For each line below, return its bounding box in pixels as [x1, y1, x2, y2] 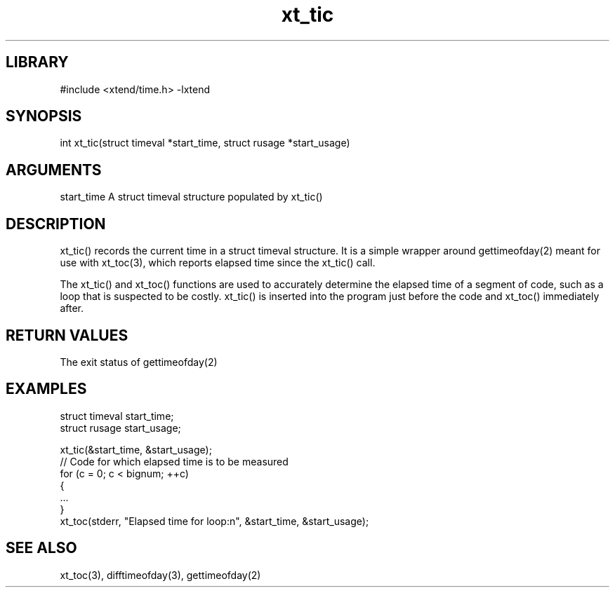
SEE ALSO [6, 539, 77, 557]
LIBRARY [6, 53, 69, 71]
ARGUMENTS [6, 161, 102, 179]
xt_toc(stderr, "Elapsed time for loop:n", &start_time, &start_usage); [60, 514, 369, 527]
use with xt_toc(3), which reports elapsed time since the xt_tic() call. [60, 257, 376, 269]
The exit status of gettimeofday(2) [60, 355, 218, 368]
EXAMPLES [6, 380, 87, 398]
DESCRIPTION [6, 214, 106, 233]
